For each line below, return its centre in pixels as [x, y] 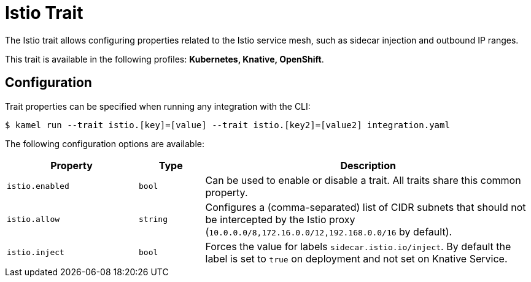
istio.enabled [38, 186]
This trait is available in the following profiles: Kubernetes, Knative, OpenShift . [165, 59]
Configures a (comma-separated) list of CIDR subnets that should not [366, 207]
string [153, 219]
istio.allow [33, 219]
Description [368, 165]
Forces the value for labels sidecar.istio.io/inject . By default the [358, 246]
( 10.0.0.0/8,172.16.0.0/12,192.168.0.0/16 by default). [329, 231]
